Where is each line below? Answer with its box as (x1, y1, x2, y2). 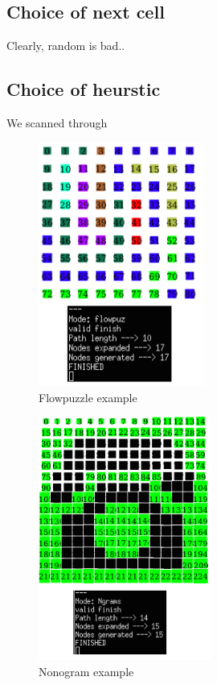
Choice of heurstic (6, 77, 161, 102)
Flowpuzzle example (39, 388, 137, 405)
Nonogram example (39, 663, 134, 680)
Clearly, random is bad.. (6, 37, 125, 54)
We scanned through (6, 114, 108, 131)
